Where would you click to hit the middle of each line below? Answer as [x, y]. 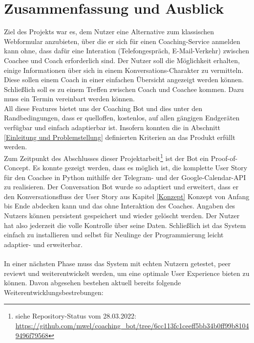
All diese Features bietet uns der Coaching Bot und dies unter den [103, 108]
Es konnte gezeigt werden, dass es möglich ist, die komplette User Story [140, 168]
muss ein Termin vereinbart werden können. [69, 99]
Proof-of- [224, 158]
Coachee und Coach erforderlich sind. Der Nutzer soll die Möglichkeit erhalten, [122, 60]
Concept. [17, 168]
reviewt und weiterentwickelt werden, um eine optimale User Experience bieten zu [127, 273]
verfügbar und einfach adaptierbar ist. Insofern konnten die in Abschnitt [112, 127]
